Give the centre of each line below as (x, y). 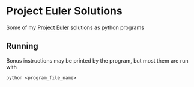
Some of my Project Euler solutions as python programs (75, 27)
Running (23, 46)
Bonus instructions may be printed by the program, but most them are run (97, 60)
